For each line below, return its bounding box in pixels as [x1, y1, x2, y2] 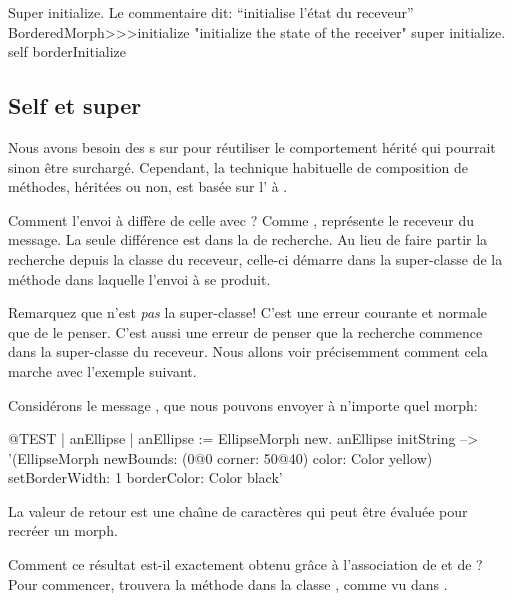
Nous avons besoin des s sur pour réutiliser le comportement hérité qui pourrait [8, 136, 496, 157]
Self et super [8, 90, 142, 121]
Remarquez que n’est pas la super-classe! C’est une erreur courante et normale [8, 302, 488, 323]
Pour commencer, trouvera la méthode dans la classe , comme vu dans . [8, 573, 448, 594]
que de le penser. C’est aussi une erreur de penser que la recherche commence [8, 321, 483, 342]
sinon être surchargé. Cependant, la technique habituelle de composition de [8, 156, 469, 177]
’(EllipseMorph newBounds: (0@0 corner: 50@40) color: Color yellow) [8, 447, 433, 468]
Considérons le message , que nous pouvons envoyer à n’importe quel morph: [8, 394, 478, 415]
